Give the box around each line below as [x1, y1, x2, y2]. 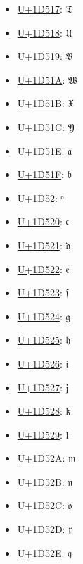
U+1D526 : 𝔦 [17, 356, 69, 370]
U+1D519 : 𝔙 [17, 49, 73, 63]
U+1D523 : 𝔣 [17, 285, 69, 300]
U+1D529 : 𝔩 [17, 427, 69, 441]
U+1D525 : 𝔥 [17, 332, 70, 347]
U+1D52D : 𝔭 [17, 522, 73, 537]
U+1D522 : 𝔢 [17, 261, 70, 276]
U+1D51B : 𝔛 [17, 96, 74, 111]
